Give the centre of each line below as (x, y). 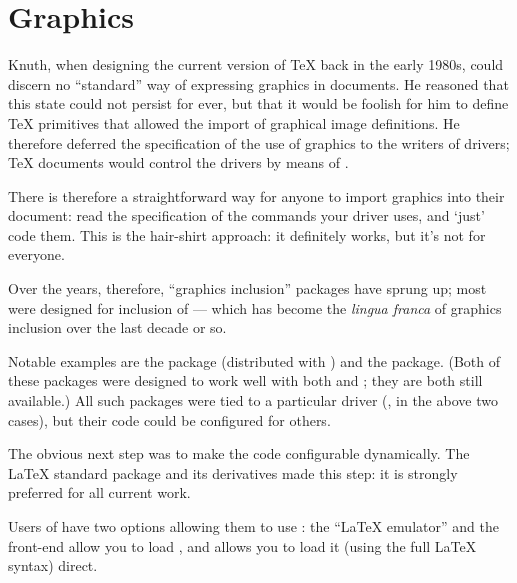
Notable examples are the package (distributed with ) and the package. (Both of (254, 360)
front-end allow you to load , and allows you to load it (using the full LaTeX (242, 545)
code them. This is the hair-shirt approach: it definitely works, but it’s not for (247, 234)
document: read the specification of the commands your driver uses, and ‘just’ (246, 215)
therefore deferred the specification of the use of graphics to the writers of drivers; (259, 142)
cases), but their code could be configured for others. (169, 419)
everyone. (36, 254)
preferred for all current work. (99, 492)
